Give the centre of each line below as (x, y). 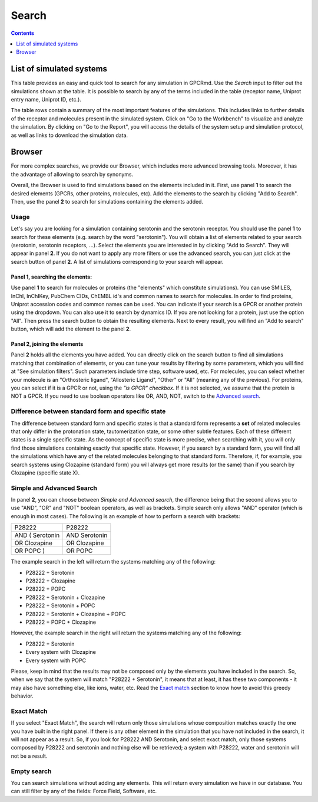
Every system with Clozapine (61, 652)
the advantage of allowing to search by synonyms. (72, 174)
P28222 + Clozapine (51, 581)
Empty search (31, 771)
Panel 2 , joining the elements (47, 344)
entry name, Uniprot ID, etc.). (46, 100)
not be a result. (29, 756)
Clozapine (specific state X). (45, 473)
